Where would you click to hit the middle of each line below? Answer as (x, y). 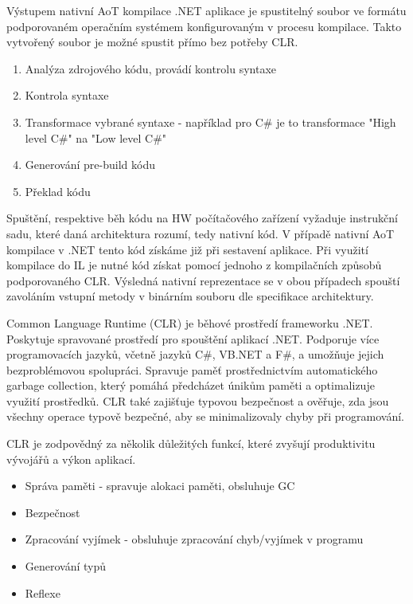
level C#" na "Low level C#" (96, 137)
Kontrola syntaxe (67, 95)
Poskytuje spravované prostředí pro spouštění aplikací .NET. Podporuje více (193, 338)
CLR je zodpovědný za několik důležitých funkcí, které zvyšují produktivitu (191, 443)
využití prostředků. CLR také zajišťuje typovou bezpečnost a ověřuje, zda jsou (198, 400)
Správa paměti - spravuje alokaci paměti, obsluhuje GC (160, 486)
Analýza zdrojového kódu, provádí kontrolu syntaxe (151, 68)
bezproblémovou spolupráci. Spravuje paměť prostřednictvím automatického (192, 369)
